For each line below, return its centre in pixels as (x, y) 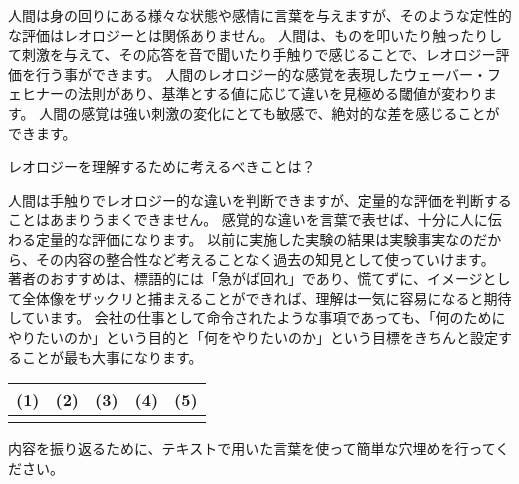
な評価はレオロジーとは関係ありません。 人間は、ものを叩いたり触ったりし (255, 34)
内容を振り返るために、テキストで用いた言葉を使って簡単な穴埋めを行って (252, 448)
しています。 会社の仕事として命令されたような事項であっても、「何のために (257, 317)
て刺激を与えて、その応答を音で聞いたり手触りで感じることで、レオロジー (252, 54)
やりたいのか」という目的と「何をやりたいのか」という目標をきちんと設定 (253, 336)
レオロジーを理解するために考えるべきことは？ (162, 166)
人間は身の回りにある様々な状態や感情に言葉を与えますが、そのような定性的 (260, 15)
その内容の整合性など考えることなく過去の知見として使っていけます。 (265, 258)
